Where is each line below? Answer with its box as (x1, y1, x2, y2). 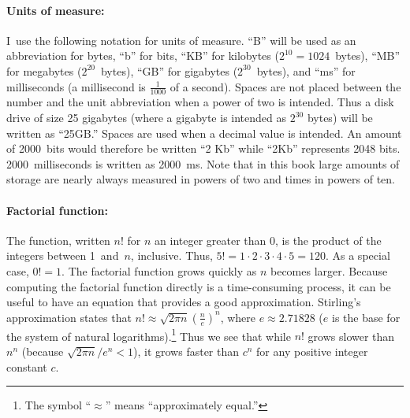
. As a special (325, 247, 390, 264)
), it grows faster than (133, 342, 240, 359)
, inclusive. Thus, (130, 247, 213, 264)
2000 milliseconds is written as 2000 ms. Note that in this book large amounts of (6, 155, 400, 172)
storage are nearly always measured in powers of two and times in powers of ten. (6, 171, 395, 187)
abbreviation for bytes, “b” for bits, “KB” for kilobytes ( (6, 47, 279, 64)
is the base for (331, 309, 401, 325)
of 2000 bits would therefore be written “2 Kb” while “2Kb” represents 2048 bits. (6, 140, 401, 157)
